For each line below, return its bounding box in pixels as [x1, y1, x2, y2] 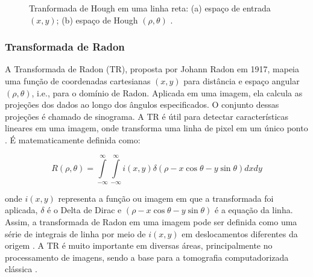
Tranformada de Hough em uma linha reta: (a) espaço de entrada [29, 2, 271, 14]
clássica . [5, 263, 37, 275]
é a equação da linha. [215, 204, 293, 216]
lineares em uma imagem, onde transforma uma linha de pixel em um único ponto [5, 122, 308, 134]
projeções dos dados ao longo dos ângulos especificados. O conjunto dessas [5, 98, 279, 111]
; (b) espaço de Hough [56, 13, 138, 26]
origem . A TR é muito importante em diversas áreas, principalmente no [5, 239, 273, 252]
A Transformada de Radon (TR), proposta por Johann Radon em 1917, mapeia [5, 63, 300, 75]
